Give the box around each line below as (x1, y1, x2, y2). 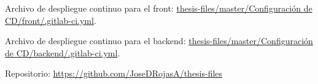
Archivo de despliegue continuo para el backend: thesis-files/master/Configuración (5, 34, 313, 47)
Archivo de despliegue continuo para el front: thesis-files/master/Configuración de (5, 2, 312, 14)
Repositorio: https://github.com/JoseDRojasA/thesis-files (5, 67, 223, 80)
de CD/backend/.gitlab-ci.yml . (5, 46, 120, 59)
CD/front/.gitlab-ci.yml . (5, 13, 96, 26)
